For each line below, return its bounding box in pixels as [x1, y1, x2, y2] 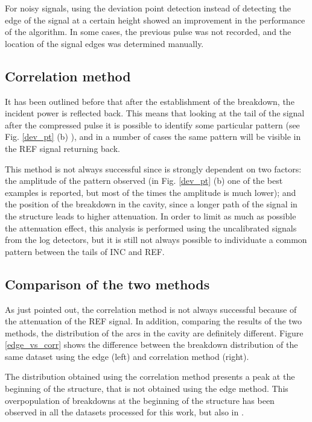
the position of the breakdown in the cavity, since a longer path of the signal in [5, 198, 298, 210]
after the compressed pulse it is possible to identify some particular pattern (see [5, 118, 300, 131]
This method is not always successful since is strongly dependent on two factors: [5, 162, 302, 175]
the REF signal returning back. [5, 142, 120, 154]
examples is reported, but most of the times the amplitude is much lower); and [5, 186, 296, 198]
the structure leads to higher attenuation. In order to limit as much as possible [5, 209, 296, 222]
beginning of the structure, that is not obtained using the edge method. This [5, 382, 288, 395]
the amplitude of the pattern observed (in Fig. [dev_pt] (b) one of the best [5, 174, 283, 187]
